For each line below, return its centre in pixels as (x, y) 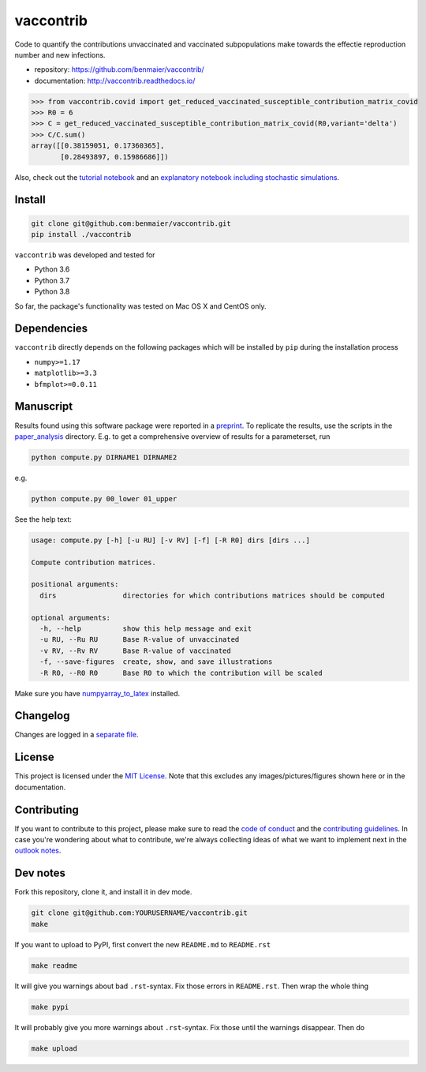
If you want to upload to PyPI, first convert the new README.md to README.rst (143, 944)
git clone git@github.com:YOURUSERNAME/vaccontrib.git (139, 913)
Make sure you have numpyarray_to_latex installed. (97, 693)
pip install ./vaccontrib (81, 234)
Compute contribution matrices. (94, 562)
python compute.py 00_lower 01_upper (104, 499)
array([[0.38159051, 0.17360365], (98, 146)
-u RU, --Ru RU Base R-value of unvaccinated (140, 640)
